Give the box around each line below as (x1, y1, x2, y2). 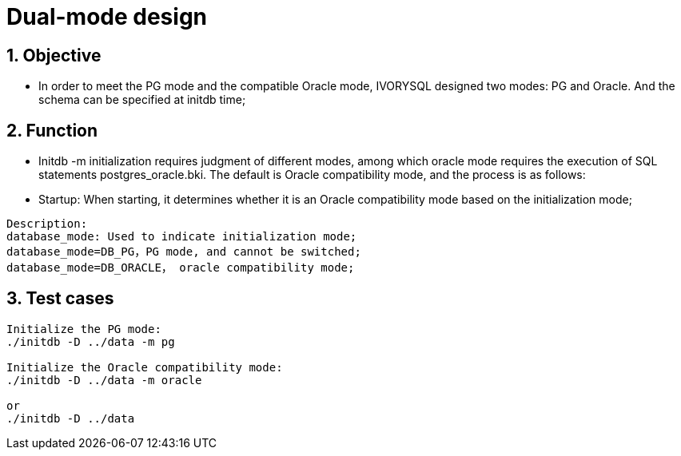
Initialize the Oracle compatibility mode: (6, 360, 283, 374)
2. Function (6, 120, 98, 141)
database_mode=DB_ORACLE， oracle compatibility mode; (6, 261, 355, 275)
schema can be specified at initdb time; (38, 93, 246, 107)
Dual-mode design (6, 3, 208, 30)
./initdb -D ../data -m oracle (6, 373, 202, 387)
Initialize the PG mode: (6, 322, 161, 335)
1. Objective (6, 45, 102, 65)
